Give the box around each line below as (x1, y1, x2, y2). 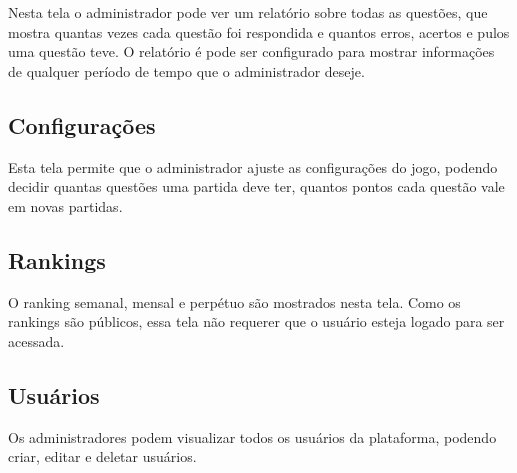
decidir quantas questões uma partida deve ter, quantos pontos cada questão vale (8, 176, 505, 197)
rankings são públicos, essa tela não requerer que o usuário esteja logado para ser (8, 311, 505, 332)
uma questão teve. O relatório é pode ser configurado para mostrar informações (8, 41, 495, 62)
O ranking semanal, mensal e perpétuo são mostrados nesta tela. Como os (8, 291, 461, 312)
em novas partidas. (8, 195, 123, 216)
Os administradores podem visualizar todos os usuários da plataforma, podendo (8, 426, 497, 447)
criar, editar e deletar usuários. (8, 446, 197, 467)
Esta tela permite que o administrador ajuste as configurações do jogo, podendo (8, 156, 498, 177)
